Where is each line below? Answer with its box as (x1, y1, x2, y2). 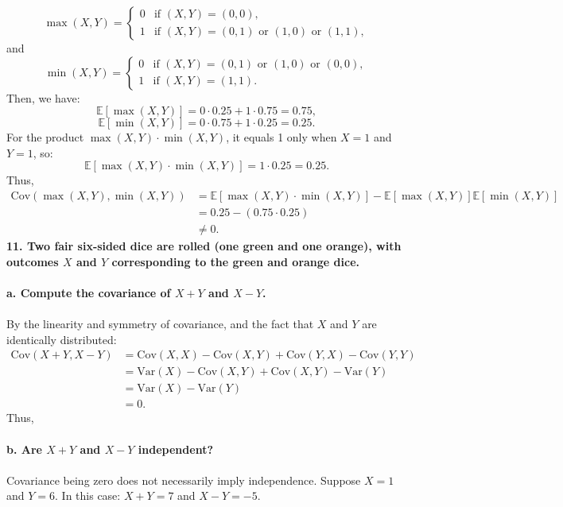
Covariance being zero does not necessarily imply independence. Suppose (6, 471, 361, 488)
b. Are (6, 440, 42, 457)
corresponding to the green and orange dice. (111, 253, 359, 269)
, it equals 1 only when (226, 129, 337, 145)
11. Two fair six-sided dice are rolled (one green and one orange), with (6, 238, 402, 254)
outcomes (6, 253, 59, 269)
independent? (138, 440, 213, 457)
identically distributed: (6, 331, 117, 347)
